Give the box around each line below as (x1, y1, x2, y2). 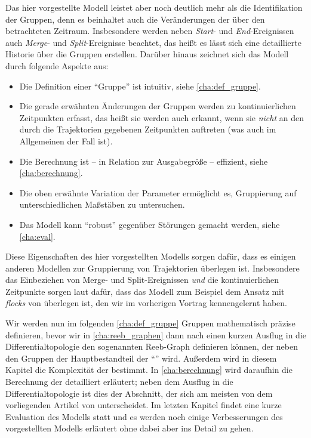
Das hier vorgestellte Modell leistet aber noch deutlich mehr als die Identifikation (5, 1, 303, 13)
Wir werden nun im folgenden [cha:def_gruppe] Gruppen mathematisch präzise (5, 317, 295, 329)
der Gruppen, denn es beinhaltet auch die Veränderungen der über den (5, 13, 265, 25)
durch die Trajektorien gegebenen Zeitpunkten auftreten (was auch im (19, 123, 276, 135)
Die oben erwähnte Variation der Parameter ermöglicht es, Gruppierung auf (19, 186, 297, 199)
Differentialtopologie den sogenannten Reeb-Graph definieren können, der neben (5, 340, 298, 353)
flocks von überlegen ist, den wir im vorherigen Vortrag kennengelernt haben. (5, 297, 287, 309)
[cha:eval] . (19, 230, 56, 242)
